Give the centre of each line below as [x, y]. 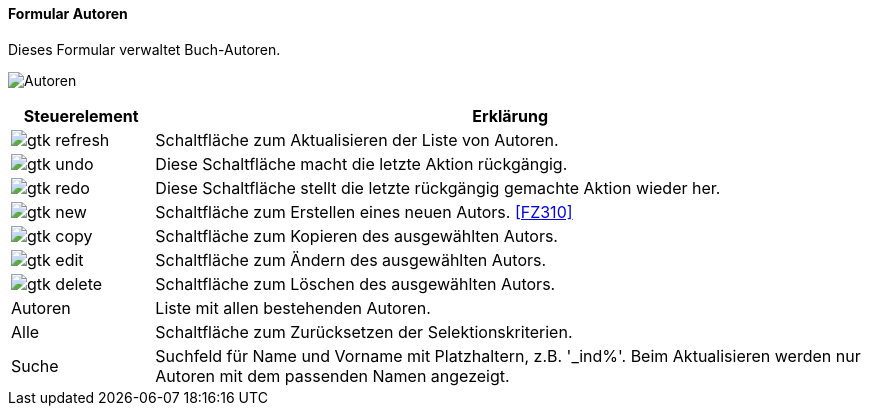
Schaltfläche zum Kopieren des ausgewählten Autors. [356, 235]
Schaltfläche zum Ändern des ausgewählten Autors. [351, 259]
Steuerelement [81, 115]
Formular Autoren [68, 13]
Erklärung [510, 115]
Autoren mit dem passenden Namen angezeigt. [332, 375]
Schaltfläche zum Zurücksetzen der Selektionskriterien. [364, 331]
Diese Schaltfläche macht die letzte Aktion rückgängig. [361, 163]
